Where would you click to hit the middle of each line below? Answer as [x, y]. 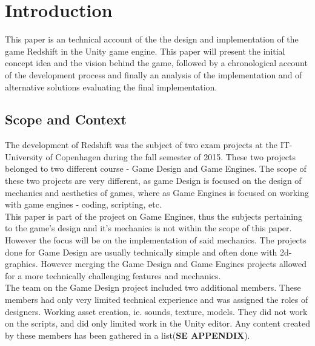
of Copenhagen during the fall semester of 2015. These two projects [171, 156]
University [24, 156]
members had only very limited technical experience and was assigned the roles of [157, 300]
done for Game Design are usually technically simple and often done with [141, 252]
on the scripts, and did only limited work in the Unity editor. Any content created [157, 323]
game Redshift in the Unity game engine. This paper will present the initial [145, 51]
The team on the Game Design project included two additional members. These [153, 287]
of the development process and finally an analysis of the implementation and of [154, 74]
